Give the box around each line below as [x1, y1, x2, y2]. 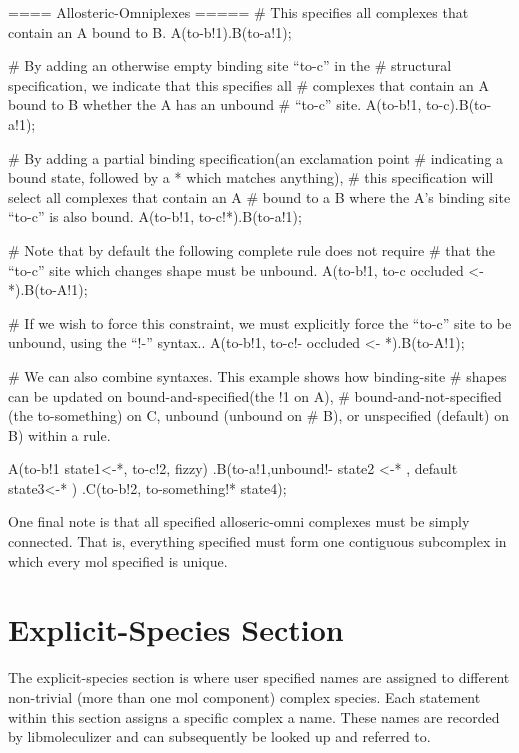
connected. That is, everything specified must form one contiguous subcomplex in [8, 531, 507, 552]
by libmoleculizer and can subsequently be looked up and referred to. [8, 726, 431, 747]
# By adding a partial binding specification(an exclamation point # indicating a [8, 147, 504, 168]
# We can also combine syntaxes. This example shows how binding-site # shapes [8, 365, 507, 386]
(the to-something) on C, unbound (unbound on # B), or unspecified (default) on [8, 405, 509, 426]
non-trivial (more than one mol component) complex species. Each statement [8, 686, 481, 707]
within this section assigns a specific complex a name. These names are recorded [8, 706, 500, 727]
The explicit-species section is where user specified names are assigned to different [8, 667, 510, 688]
